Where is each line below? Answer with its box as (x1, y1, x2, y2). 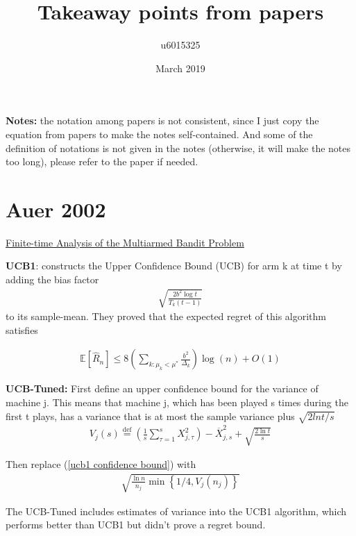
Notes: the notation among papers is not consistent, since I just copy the (6, 113, 319, 128)
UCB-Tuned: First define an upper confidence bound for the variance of (6, 381, 319, 396)
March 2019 (155, 60, 205, 75)
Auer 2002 (6, 194, 106, 223)
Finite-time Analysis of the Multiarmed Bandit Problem (6, 235, 244, 249)
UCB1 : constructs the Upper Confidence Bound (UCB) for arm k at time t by (6, 258, 342, 273)
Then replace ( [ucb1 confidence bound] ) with (6, 457, 196, 471)
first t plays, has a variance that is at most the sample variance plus (6, 408, 295, 423)
